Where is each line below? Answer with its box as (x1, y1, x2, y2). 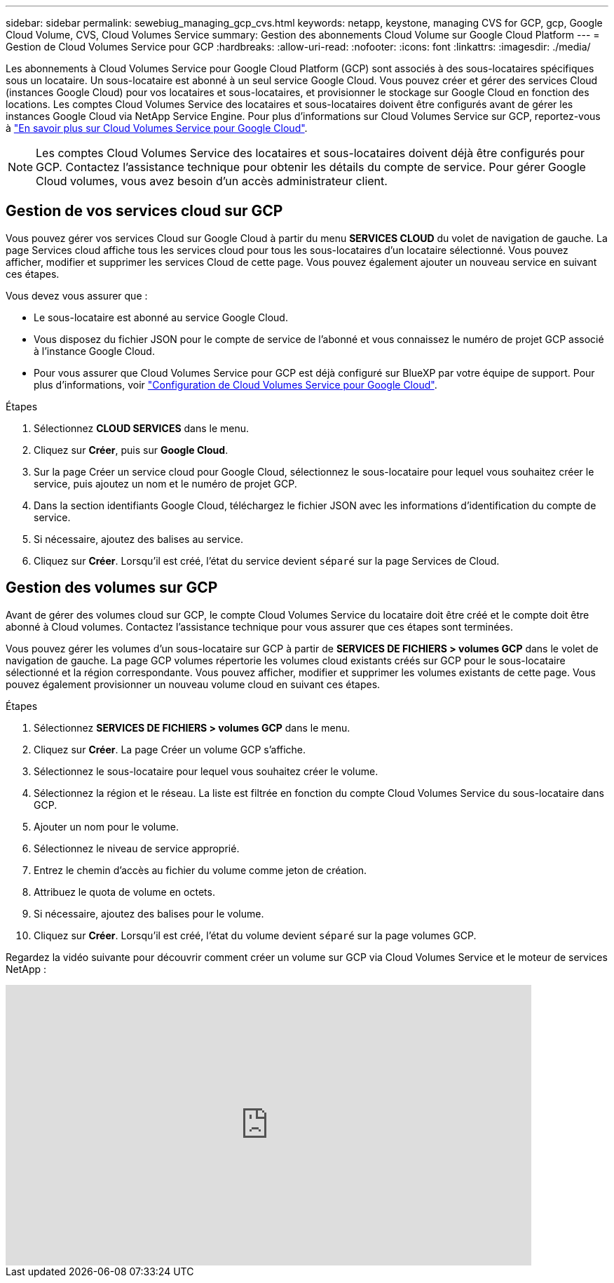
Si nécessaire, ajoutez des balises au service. (34, 532, 243, 545)
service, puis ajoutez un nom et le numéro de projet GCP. (34, 477, 297, 490)
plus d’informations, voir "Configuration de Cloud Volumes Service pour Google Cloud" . (34, 378, 437, 391)
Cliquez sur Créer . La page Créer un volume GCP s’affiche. (34, 743, 306, 755)
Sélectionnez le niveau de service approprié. (34, 842, 240, 854)
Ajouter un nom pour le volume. (34, 820, 179, 833)
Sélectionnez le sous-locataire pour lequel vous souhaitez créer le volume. (34, 765, 378, 777)
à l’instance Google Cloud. (34, 344, 155, 357)
